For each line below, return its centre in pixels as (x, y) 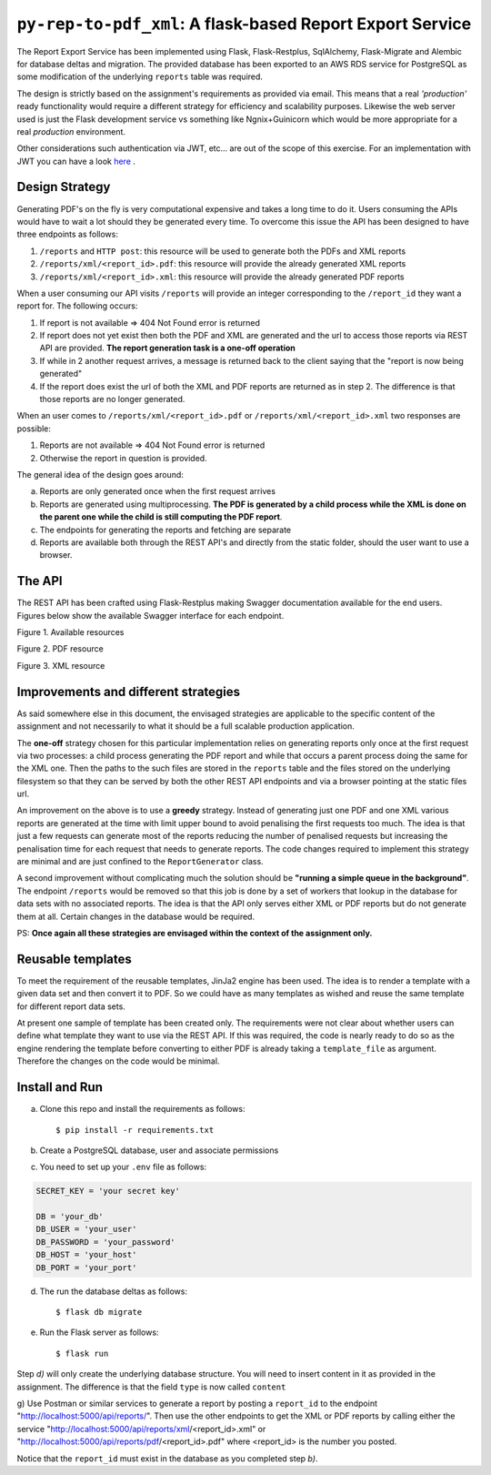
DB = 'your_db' (70, 1217)
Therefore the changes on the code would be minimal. (118, 1061)
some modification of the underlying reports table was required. (140, 76)
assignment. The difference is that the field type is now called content (151, 1387)
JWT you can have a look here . (76, 161)
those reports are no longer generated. (112, 399)
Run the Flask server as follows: (99, 1332)
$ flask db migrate (99, 1312)
